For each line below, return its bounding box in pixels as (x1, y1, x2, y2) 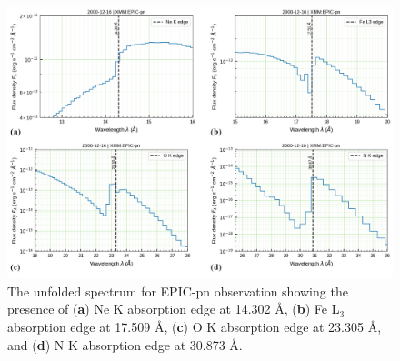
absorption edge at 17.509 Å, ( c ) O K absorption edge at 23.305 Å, (7, 316, 382, 336)
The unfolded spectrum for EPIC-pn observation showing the (7, 281, 348, 300)
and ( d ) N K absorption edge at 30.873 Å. (7, 335, 243, 354)
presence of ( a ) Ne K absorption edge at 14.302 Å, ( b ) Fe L (7, 299, 340, 318)
